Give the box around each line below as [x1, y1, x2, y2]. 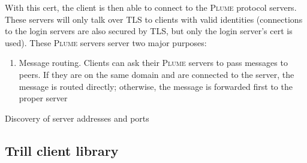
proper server [19, 92, 68, 104]
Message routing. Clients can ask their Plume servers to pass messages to [19, 56, 288, 69]
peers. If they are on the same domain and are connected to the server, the [19, 68, 294, 80]
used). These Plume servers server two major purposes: [5, 36, 207, 49]
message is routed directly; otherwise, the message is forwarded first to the [19, 80, 293, 92]
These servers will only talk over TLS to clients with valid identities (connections [5, 13, 303, 25]
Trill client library [5, 141, 119, 159]
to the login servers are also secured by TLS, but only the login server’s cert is [5, 25, 293, 37]
